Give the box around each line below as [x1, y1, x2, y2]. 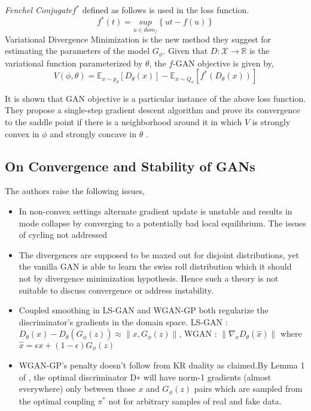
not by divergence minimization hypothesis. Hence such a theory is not [19, 271, 279, 284]
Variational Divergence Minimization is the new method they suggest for [5, 32, 272, 45]
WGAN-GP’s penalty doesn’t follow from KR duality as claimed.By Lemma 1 [19, 358, 305, 371]
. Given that [163, 44, 208, 57]
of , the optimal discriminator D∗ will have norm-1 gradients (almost [19, 370, 272, 383]
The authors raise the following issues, [5, 185, 145, 197]
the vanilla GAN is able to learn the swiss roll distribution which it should [19, 260, 292, 273]
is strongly [252, 115, 291, 128]
